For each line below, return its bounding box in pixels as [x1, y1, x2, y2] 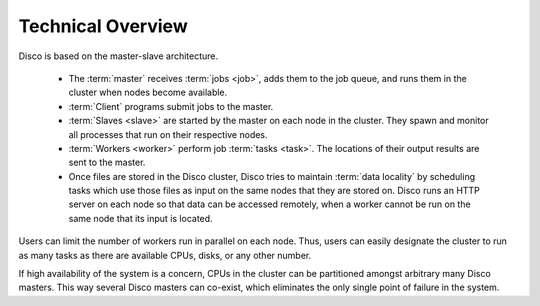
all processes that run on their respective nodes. [68, 128, 269, 140]
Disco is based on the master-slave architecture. [18, 50, 219, 62]
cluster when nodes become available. [68, 86, 228, 99]
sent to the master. [68, 156, 146, 169]
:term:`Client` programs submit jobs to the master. [68, 100, 274, 112]
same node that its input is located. [68, 212, 214, 224]
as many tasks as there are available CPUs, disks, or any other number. [18, 249, 312, 261]
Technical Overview [18, 15, 189, 37]
